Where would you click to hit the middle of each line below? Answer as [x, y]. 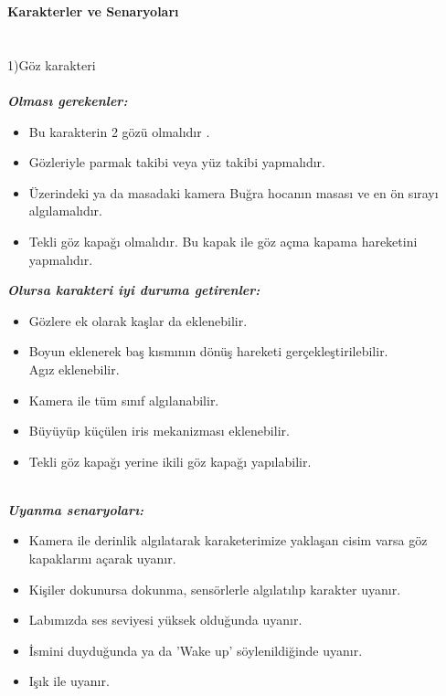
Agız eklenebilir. [74, 369]
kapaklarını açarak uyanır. [102, 559]
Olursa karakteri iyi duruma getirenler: [134, 290]
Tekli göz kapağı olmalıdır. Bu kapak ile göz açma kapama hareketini [223, 241]
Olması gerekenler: [68, 100]
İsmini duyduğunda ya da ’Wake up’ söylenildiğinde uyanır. [196, 650]
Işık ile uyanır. [69, 681]
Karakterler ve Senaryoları [93, 11]
